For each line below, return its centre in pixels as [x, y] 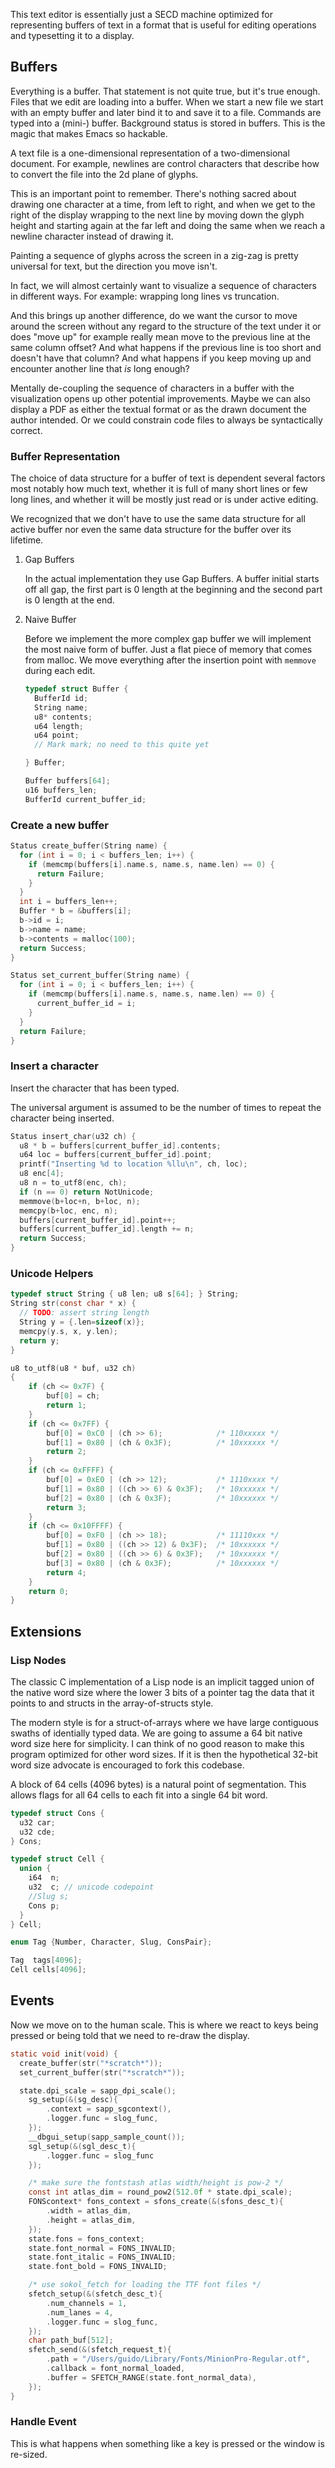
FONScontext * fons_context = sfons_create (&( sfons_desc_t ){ [156, 2202]
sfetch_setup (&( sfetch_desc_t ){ [95, 2294]
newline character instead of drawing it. [92, 236]
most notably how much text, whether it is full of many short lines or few [159, 489]
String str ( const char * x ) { [73, 1304]
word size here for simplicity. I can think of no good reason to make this [157, 1743]
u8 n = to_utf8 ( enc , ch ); [73, 1183]
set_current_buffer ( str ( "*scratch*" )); [102, 2072]
